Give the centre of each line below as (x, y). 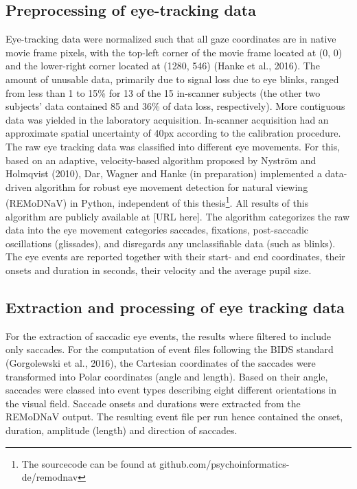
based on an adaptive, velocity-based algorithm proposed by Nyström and (161, 160)
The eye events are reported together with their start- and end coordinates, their (175, 257)
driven (19, 186)
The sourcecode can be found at (89, 463)
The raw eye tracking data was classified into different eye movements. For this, (173, 146)
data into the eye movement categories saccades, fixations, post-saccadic (157, 230)
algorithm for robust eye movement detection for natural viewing (171, 186)
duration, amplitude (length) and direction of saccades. (122, 430)
